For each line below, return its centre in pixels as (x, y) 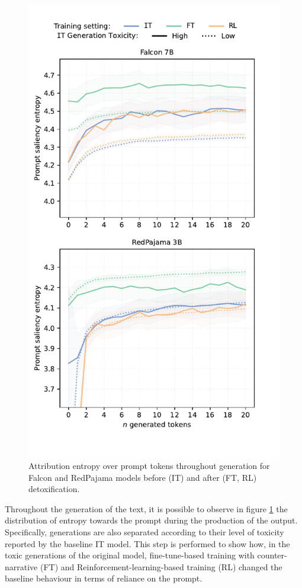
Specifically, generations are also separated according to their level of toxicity (144, 531)
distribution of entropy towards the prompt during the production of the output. (151, 520)
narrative (21, 566)
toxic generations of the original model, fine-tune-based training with (130, 555)
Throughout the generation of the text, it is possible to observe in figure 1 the (146, 508)
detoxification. (54, 489)
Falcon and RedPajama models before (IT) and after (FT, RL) (143, 477)
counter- (272, 555)
